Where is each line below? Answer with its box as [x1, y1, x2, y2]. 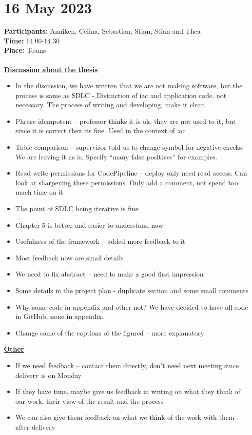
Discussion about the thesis [4, 64, 98, 74]
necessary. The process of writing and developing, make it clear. [15, 99, 206, 110]
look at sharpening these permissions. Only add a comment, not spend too [15, 177, 238, 187]
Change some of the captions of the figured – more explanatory [15, 327, 204, 337]
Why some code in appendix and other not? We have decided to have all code [15, 301, 248, 312]
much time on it [15, 187, 63, 197]
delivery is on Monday [15, 370, 82, 380]
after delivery [15, 421, 55, 432]
